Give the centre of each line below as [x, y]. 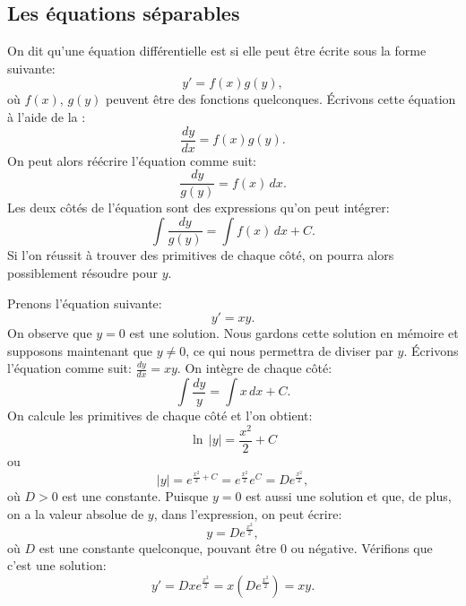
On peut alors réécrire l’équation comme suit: [132, 160]
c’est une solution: [57, 565]
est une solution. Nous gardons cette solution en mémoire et [294, 333]
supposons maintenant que [80, 350]
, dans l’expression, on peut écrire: [248, 513]
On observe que [50, 333]
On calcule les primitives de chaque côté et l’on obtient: [160, 416]
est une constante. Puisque [135, 496]
